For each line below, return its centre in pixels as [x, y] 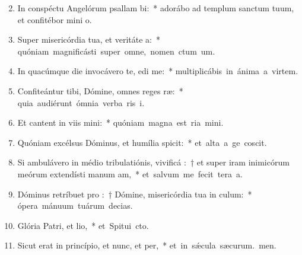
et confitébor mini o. [55, 19]
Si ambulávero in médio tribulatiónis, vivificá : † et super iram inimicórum [153, 162]
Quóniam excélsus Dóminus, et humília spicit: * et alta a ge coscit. [142, 142]
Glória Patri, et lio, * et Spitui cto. [83, 225]
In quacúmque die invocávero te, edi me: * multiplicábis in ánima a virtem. [158, 71]
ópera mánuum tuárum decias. [75, 205]
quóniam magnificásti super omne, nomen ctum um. [116, 51]
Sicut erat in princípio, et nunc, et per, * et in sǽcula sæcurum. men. [147, 245]
